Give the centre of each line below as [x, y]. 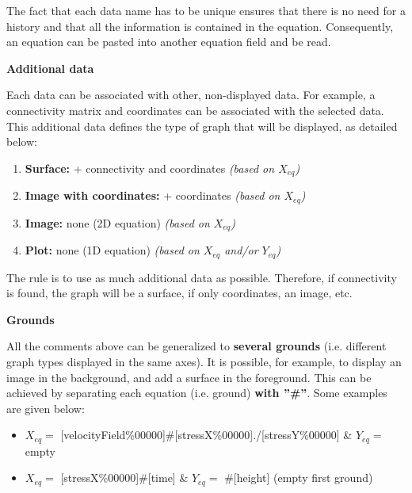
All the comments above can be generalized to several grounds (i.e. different [196, 346]
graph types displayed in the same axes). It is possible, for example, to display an [204, 361]
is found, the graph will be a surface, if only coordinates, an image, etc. [179, 293]
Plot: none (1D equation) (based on [112, 250]
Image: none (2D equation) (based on [117, 222]
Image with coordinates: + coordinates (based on [153, 195]
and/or [241, 250]
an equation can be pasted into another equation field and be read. [169, 42]
